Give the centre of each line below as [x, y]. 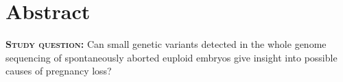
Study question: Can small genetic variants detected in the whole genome [166, 44]
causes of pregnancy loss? [59, 71]
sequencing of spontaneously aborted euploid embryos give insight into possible [171, 57]
